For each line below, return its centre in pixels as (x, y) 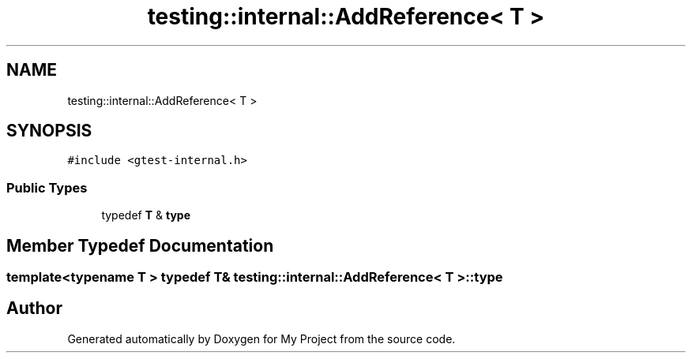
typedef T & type (146, 215)
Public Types (47, 187)
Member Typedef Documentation (140, 245)
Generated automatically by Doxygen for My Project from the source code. (261, 338)
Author (34, 309)
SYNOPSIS (49, 131)
